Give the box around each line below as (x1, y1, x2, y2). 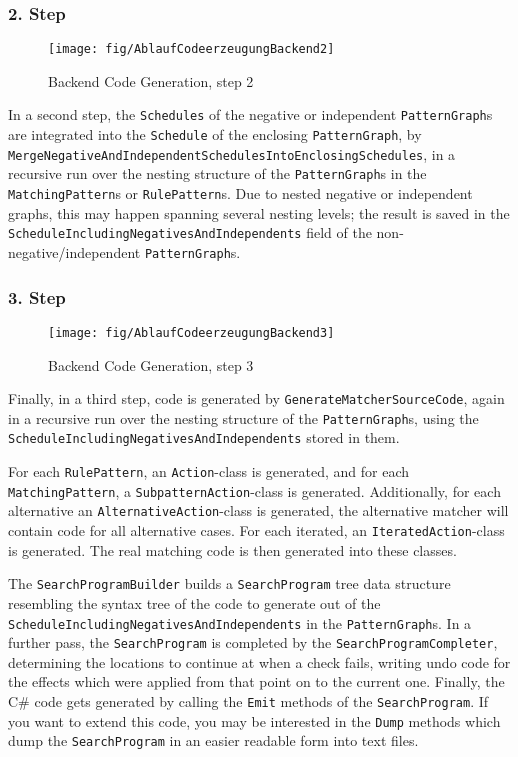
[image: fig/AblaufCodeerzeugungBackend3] (48, 325, 335, 340)
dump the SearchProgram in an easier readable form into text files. (8, 730, 419, 751)
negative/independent (8, 242, 141, 262)
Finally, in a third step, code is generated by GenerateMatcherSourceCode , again (8, 388, 505, 409)
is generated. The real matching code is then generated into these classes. (8, 539, 457, 560)
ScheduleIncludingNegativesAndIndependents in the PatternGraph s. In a (8, 612, 472, 633)
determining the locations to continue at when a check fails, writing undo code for (8, 651, 511, 672)
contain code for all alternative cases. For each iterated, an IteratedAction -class (8, 520, 505, 541)
